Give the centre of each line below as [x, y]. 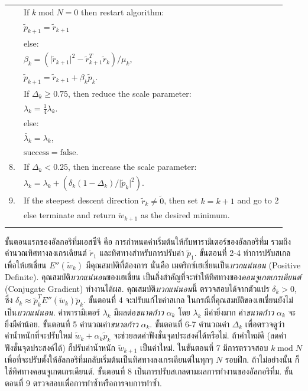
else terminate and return [69, 215]
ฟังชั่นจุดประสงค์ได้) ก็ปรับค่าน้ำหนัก [60, 347]
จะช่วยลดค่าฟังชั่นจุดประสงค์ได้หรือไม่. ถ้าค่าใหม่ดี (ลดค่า [200, 335]
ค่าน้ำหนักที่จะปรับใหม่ [38, 335]
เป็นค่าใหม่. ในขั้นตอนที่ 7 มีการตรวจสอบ [204, 347]
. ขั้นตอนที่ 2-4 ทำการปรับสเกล [242, 253]
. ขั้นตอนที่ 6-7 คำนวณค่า [189, 323]
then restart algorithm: [123, 11]
